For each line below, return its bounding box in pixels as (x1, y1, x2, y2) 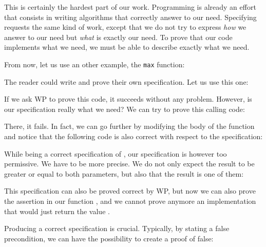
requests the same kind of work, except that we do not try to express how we (4, 22, 246, 32)
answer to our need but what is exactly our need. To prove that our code (4, 31, 233, 42)
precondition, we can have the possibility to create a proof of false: (4, 233, 214, 243)
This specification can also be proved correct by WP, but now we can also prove (4, 185, 256, 196)
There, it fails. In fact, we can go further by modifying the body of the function (4, 121, 255, 131)
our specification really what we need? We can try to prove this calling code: (4, 103, 245, 114)
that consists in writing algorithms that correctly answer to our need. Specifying (4, 11, 257, 22)
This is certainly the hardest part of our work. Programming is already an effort (4, 2, 256, 12)
